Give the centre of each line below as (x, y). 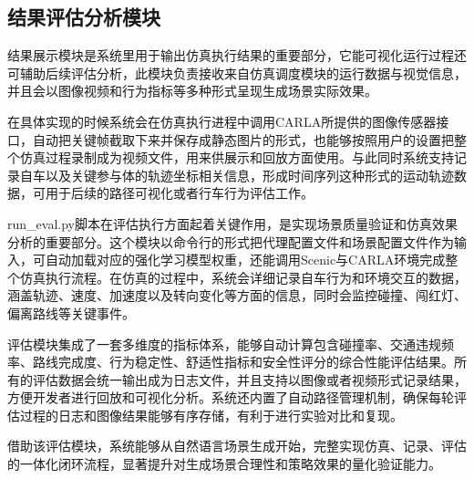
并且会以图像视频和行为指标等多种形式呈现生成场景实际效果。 (192, 91)
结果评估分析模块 (84, 17)
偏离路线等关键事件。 (71, 312)
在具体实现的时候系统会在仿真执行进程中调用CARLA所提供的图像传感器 (222, 121)
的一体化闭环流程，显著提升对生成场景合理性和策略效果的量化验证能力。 (224, 464)
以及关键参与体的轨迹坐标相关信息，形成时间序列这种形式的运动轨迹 (249, 175)
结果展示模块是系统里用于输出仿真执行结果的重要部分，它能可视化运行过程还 (237, 55)
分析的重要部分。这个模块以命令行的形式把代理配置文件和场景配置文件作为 (231, 241)
